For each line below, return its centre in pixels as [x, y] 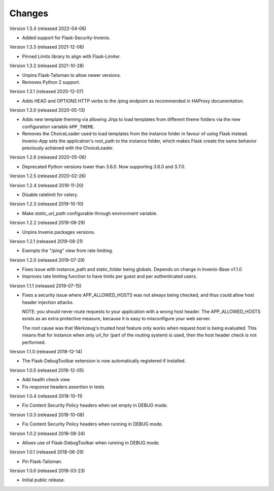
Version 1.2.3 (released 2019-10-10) [46, 204]
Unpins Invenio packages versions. [59, 232]
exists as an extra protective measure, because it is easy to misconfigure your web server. [116, 319]
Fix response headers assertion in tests [63, 387]
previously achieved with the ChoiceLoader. [68, 148]
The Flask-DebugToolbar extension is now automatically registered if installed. [104, 361]
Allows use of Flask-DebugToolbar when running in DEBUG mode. [91, 443]
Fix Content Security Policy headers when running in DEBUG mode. [93, 424]
